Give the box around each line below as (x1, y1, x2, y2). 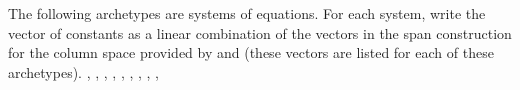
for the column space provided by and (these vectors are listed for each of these (8, 42, 494, 63)
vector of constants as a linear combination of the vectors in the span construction (8, 22, 512, 43)
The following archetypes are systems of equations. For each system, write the (8, 3, 486, 23)
